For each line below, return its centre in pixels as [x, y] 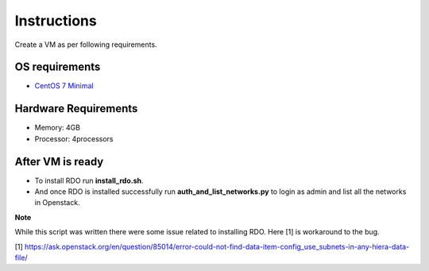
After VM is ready [59, 162]
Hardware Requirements [76, 108]
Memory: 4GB [58, 128]
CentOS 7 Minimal [64, 86]
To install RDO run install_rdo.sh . [89, 180]
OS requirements [58, 67]
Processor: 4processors [74, 138]
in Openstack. [57, 203]
